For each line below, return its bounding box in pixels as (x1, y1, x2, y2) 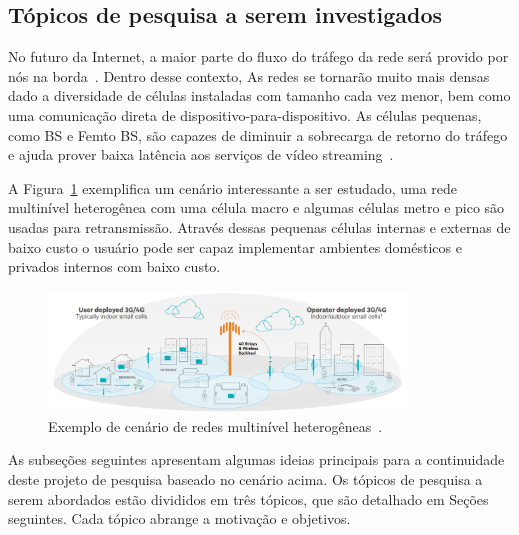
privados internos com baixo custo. (8, 256, 221, 277)
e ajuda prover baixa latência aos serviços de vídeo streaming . (8, 144, 394, 165)
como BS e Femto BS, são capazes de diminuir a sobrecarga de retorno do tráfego (8, 124, 508, 145)
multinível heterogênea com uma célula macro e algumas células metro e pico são (8, 197, 505, 218)
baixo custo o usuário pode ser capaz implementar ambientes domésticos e (8, 236, 462, 257)
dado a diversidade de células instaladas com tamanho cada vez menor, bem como (8, 85, 511, 106)
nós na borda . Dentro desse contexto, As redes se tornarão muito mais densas (8, 65, 490, 86)
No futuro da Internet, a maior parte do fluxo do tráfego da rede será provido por (8, 46, 509, 67)
